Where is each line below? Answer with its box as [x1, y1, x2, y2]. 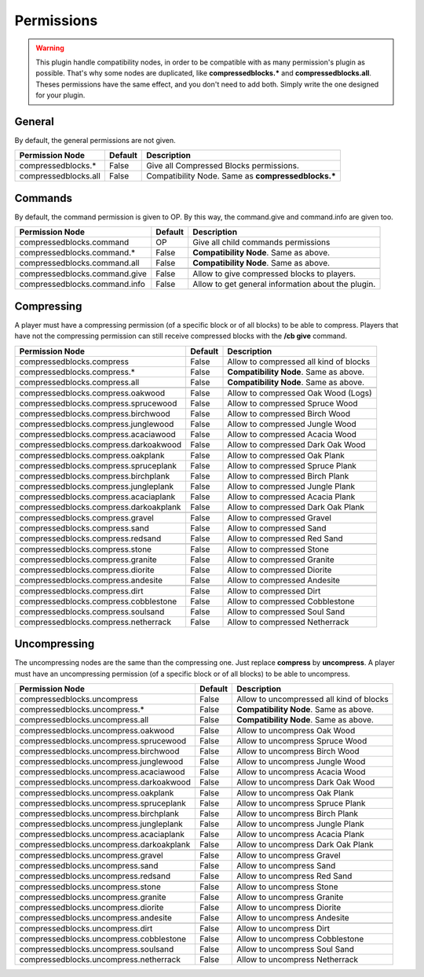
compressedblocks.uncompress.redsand [19, 870, 171, 881]
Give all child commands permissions [192, 237, 331, 248]
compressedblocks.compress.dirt [19, 586, 144, 597]
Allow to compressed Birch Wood [227, 408, 351, 419]
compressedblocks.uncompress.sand [19, 860, 159, 871]
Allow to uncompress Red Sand [236, 870, 353, 881]
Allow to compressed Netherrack [227, 616, 349, 627]
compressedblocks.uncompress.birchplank [19, 808, 180, 819]
